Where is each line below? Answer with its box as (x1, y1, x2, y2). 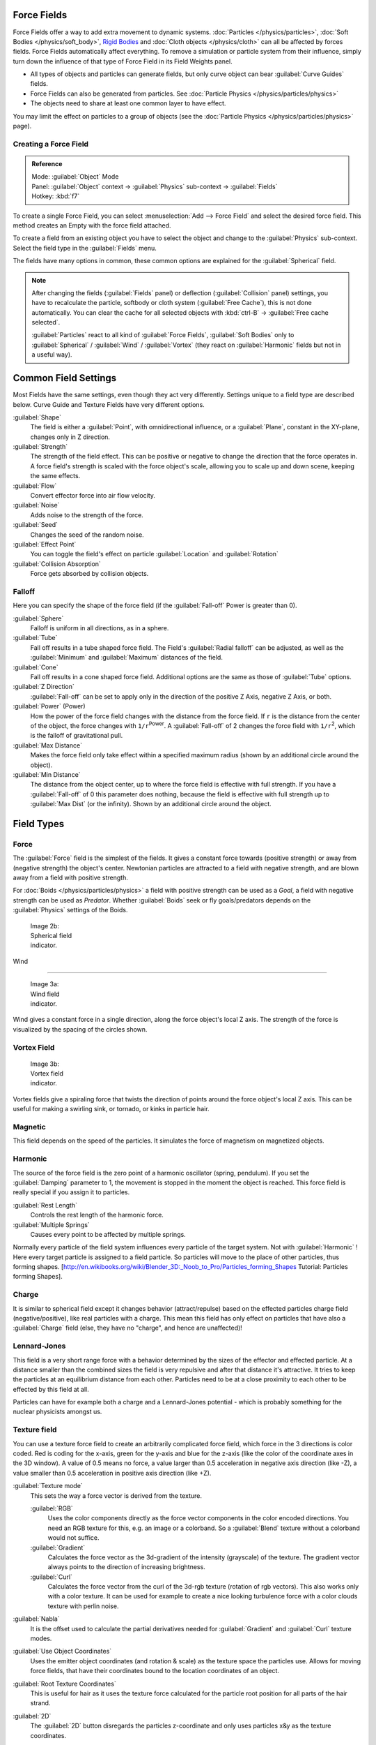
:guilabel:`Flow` (13, 482, 57, 490)
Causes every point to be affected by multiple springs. (30, 1230, 186, 1238)
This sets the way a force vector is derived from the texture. (30, 1491, 202, 1500)
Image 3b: (30, 1060, 59, 1068)
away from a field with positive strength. (13, 873, 129, 882)
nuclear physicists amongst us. (13, 1407, 102, 1416)
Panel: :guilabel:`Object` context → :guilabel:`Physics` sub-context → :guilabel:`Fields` (31, 182, 278, 191)
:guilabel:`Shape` (13, 413, 62, 422)
